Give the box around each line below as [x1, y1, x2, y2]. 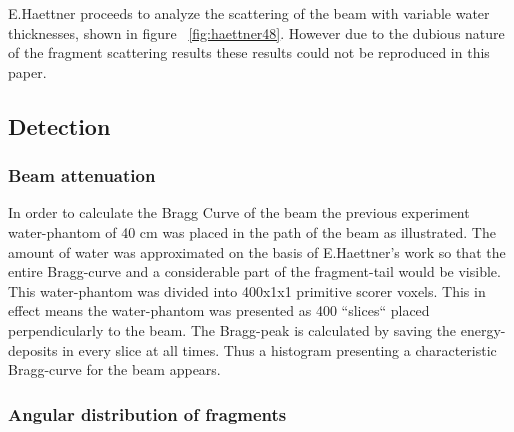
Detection [8, 110, 111, 141]
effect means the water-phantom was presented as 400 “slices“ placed [8, 300, 430, 321]
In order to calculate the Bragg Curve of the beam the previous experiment [8, 202, 470, 223]
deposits [8, 339, 58, 360]
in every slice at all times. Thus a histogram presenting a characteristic [62, 339, 497, 360]
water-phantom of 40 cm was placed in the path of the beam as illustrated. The [8, 221, 496, 242]
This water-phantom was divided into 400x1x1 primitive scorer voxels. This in [8, 280, 486, 301]
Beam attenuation [8, 163, 156, 188]
